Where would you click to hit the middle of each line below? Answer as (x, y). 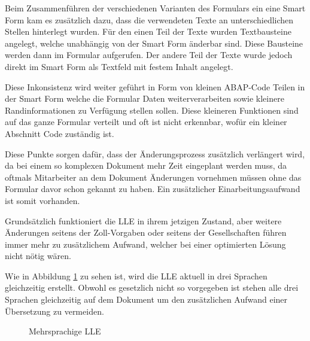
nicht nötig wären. (38, 256)
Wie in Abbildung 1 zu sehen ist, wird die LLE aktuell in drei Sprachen (136, 275)
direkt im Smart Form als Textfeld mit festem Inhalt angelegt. (119, 66)
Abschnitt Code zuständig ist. (60, 133)
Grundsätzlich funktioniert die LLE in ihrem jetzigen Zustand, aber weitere (143, 220)
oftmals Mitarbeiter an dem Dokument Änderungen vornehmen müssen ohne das (153, 177)
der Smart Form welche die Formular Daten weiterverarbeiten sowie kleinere (145, 98)
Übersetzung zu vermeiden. (54, 311)
